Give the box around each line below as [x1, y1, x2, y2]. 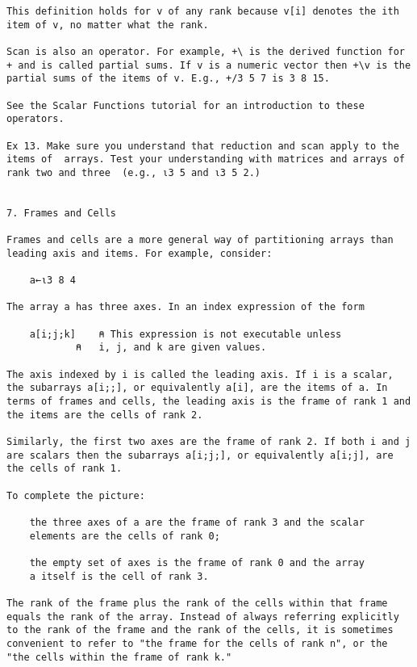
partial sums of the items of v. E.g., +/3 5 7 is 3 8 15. [6, 73, 330, 85]
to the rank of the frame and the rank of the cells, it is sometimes [6, 624, 394, 636]
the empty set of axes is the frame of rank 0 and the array [29, 556, 365, 568]
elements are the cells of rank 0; [29, 530, 220, 542]
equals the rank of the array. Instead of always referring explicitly [6, 610, 399, 623]
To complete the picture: [6, 489, 145, 501]
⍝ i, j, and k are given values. [75, 342, 267, 354]
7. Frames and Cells [6, 207, 117, 219]
